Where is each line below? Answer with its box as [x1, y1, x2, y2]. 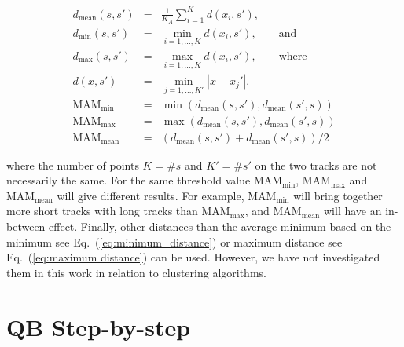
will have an [323, 203, 382, 219]
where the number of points [6, 156, 139, 173]
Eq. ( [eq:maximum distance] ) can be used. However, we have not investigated [6, 249, 380, 265]
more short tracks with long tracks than [6, 203, 198, 219]
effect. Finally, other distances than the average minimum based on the [49, 217, 391, 234]
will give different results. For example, [57, 187, 244, 203]
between [6, 217, 46, 234]
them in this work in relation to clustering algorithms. [6, 264, 266, 280]
